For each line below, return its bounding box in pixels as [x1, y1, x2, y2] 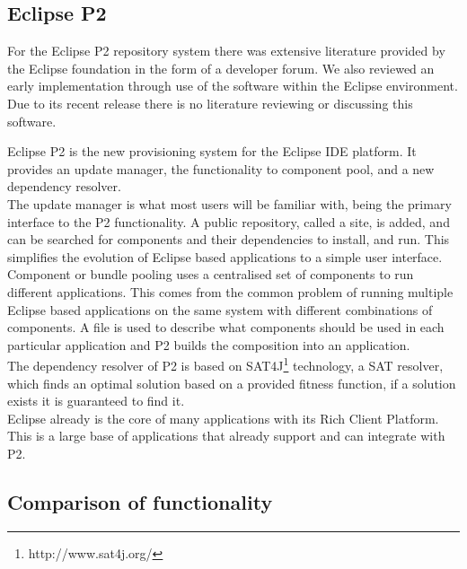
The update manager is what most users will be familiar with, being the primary [7, 194, 452, 213]
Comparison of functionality [7, 487, 273, 515]
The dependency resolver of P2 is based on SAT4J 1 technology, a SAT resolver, [7, 354, 444, 374]
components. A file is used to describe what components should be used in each [7, 318, 445, 337]
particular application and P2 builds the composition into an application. [7, 335, 410, 354]
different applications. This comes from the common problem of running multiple [7, 282, 454, 301]
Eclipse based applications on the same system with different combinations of [7, 300, 433, 319]
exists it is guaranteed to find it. [7, 391, 185, 410]
